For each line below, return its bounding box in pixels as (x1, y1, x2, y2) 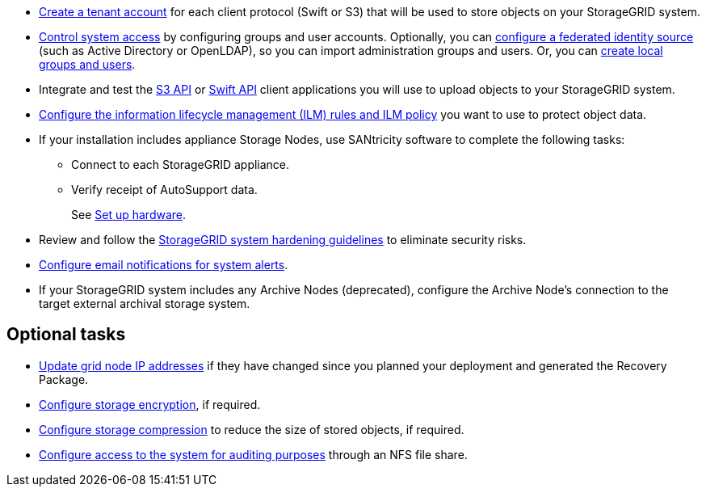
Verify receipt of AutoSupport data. (71, 183, 258, 196)
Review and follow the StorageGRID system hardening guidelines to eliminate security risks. (39, 233, 527, 247)
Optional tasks (6, 324, 126, 345)
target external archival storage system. (39, 297, 250, 310)
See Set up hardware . (71, 208, 187, 221)
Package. (39, 372, 89, 386)
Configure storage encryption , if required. (39, 397, 261, 411)
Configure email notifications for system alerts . (39, 258, 288, 272)
